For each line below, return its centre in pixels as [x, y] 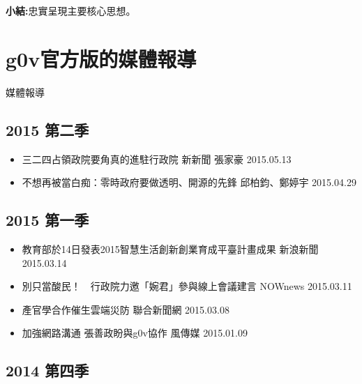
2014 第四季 [47, 370]
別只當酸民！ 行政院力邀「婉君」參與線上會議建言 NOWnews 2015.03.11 [187, 286]
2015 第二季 [47, 129]
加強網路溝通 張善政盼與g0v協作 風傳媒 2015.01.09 [135, 333]
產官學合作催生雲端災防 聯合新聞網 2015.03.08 [126, 309]
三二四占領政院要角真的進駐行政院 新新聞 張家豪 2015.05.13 [157, 159]
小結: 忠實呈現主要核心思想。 [71, 10]
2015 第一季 [47, 220]
